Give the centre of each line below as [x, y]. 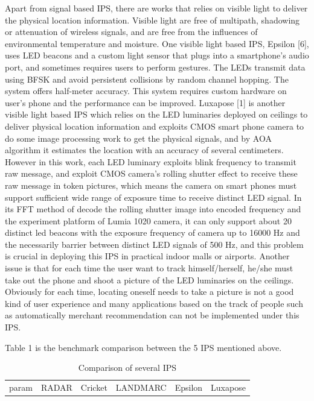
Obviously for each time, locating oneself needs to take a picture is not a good [149, 292]
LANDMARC [141, 387]
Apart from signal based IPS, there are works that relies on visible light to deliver [156, 8]
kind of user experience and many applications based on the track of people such [154, 303]
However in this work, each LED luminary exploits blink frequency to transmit [151, 161]
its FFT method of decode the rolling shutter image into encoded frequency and [153, 209]
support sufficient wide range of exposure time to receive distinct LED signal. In [153, 197]
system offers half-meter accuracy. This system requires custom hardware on [146, 91]
